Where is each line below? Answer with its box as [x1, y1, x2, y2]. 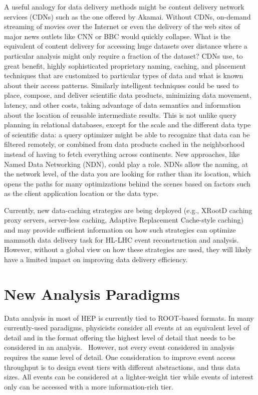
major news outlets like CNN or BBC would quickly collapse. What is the [4, 31, 230, 41]
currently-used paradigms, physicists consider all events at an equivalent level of [4, 322, 249, 333]
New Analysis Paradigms [4, 283, 180, 304]
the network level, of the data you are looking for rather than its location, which [4, 168, 251, 179]
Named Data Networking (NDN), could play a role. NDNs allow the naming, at [4, 158, 248, 169]
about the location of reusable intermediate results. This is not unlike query [4, 109, 237, 120]
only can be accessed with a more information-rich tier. [4, 381, 173, 391]
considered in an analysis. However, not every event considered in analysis [4, 342, 234, 352]
